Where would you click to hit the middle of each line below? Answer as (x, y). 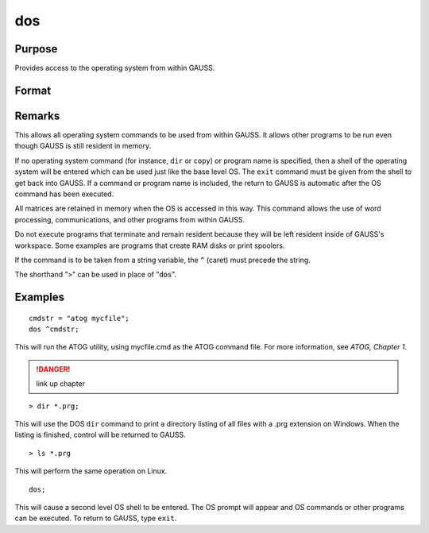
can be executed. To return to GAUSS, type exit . (96, 518)
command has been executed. (64, 194)
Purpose (36, 49)
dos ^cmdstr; (54, 329)
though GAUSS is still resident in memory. (83, 146)
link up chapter (61, 384)
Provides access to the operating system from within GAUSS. (115, 68)
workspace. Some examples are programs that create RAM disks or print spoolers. (150, 245)
